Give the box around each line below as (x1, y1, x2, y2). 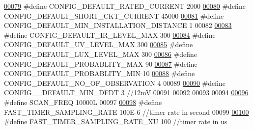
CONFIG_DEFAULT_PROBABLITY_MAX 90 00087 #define (4, 58, 197, 69)
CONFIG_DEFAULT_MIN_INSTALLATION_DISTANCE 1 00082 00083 (4, 20, 232, 30)
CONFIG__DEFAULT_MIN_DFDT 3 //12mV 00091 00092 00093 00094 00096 (4, 87, 249, 98)
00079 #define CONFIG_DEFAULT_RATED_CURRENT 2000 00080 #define (4, 1, 246, 11)
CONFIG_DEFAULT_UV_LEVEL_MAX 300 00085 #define (4, 39, 193, 50)
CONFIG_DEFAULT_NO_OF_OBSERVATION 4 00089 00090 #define (4, 78, 226, 88)
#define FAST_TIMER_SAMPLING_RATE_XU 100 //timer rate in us (4, 116, 227, 127)
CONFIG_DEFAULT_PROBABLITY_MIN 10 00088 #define (4, 68, 195, 78)
